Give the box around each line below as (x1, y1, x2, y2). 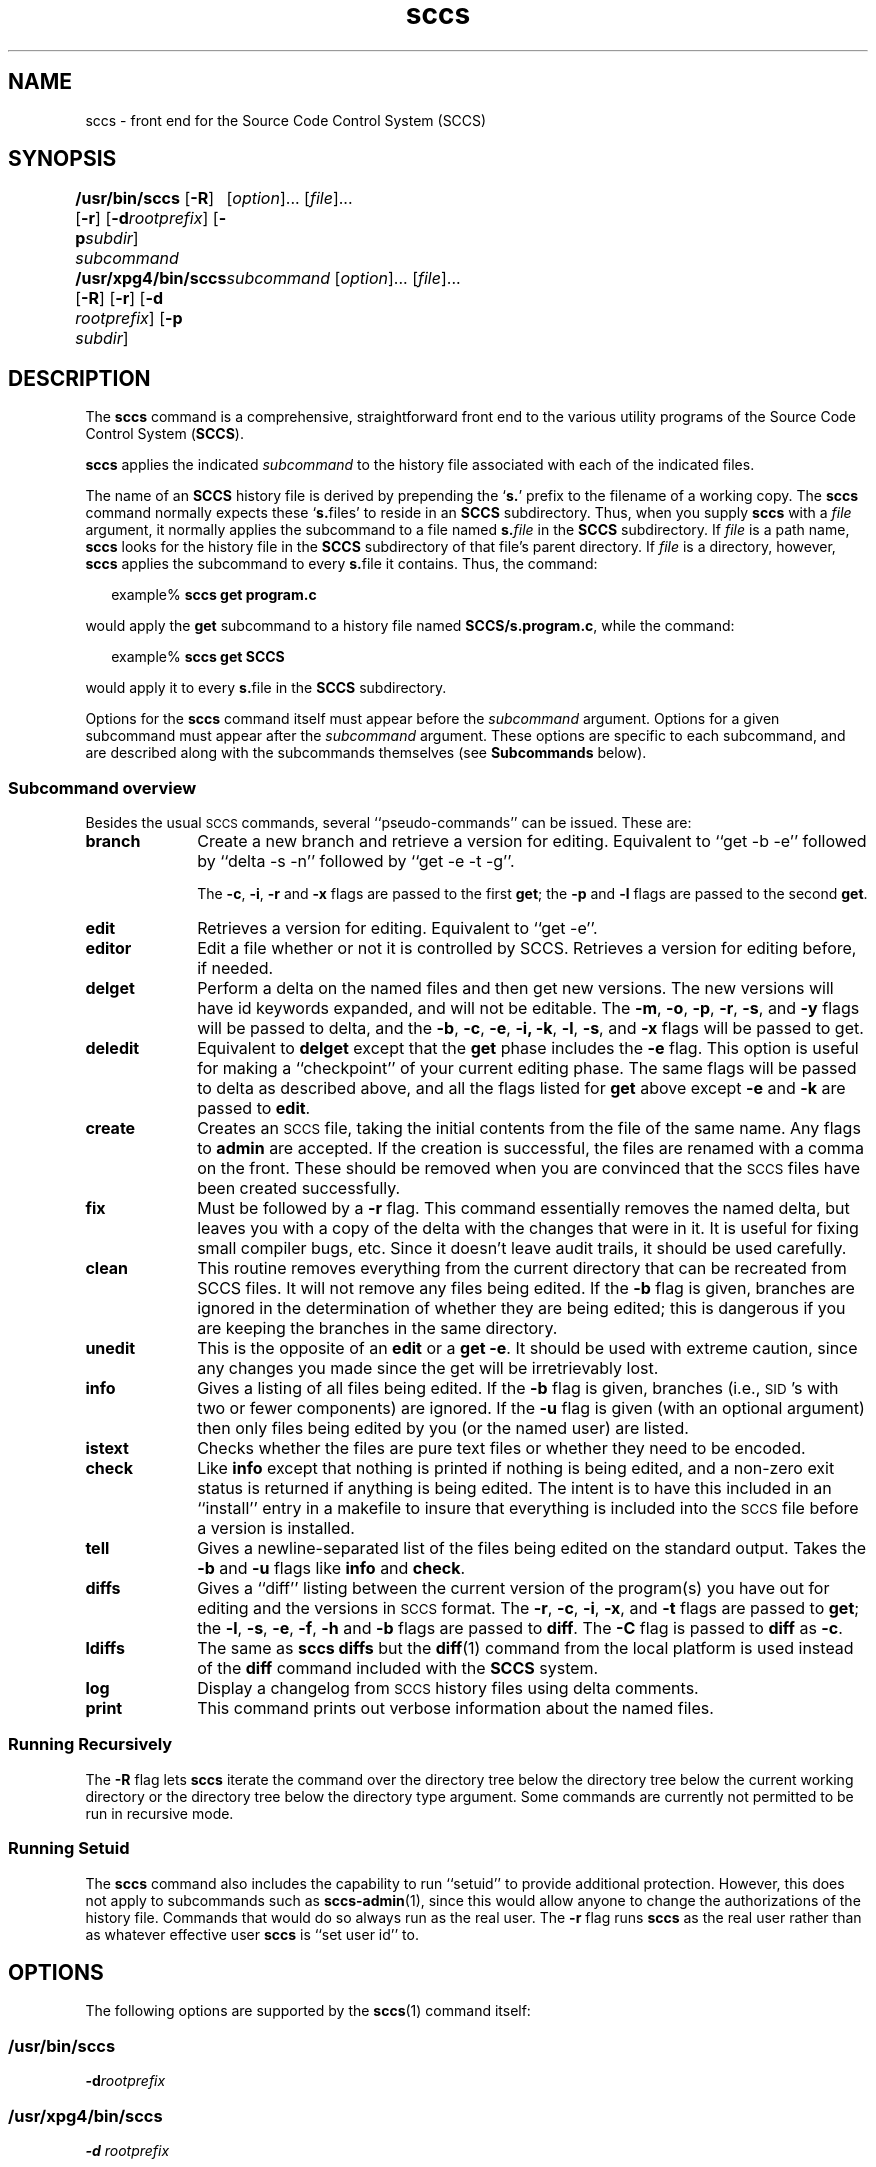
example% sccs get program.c (111, 586, 317, 604)
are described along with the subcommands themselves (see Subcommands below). (85, 744, 647, 762)
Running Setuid (8, 1838, 130, 1859)
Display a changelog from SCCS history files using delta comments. (197, 1678, 699, 1699)
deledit (85, 1038, 140, 1059)
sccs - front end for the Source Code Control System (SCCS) (85, 111, 487, 129)
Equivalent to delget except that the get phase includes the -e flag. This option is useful (197, 1038, 859, 1059)
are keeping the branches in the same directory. (197, 1318, 558, 1339)
